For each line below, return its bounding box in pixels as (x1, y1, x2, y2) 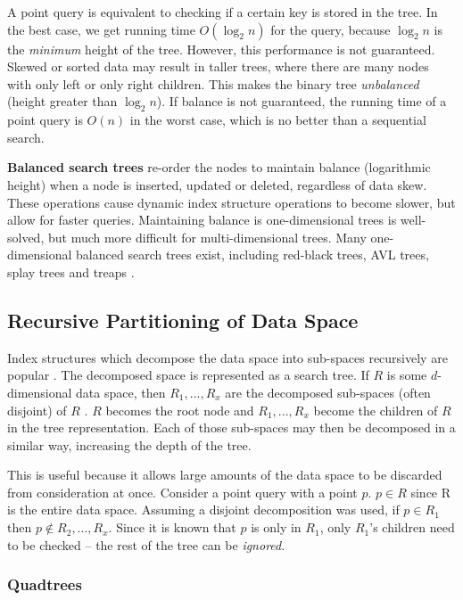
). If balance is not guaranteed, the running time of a (156, 92, 447, 111)
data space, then (76, 382, 166, 401)
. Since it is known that (108, 518, 236, 537)
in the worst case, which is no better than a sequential (129, 111, 426, 129)
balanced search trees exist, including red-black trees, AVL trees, (76, 245, 429, 264)
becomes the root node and (105, 400, 254, 419)
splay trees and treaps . (7, 262, 135, 281)
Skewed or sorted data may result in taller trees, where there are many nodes (7, 57, 429, 76)
